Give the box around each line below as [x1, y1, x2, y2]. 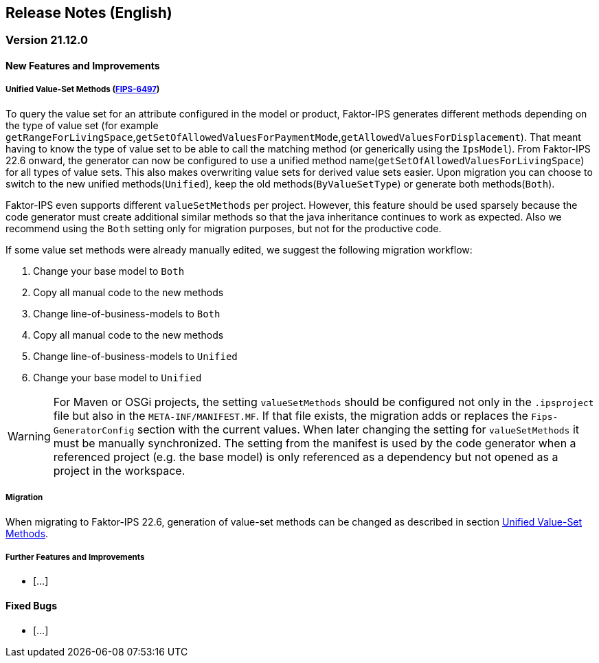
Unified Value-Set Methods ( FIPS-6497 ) [5, 85, 160, 95]
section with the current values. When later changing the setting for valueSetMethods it [137, 422, 580, 436]
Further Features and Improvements [5, 552, 145, 562]
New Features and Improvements [5, 60, 160, 72]
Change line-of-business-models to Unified [33, 350, 238, 362]
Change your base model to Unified [33, 371, 202, 383]
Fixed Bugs [5, 599, 57, 611]
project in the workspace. [53, 463, 185, 477]
